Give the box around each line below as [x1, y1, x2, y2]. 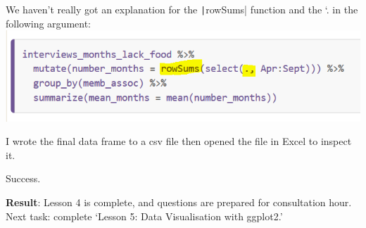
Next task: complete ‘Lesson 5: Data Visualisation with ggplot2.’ [6, 208, 283, 223]
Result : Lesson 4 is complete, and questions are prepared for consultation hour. [6, 194, 352, 209]
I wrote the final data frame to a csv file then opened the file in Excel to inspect [6, 134, 352, 148]
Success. [6, 171, 41, 186]
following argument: [6, 15, 91, 30]
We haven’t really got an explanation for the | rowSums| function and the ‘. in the [6, 2, 358, 16]
